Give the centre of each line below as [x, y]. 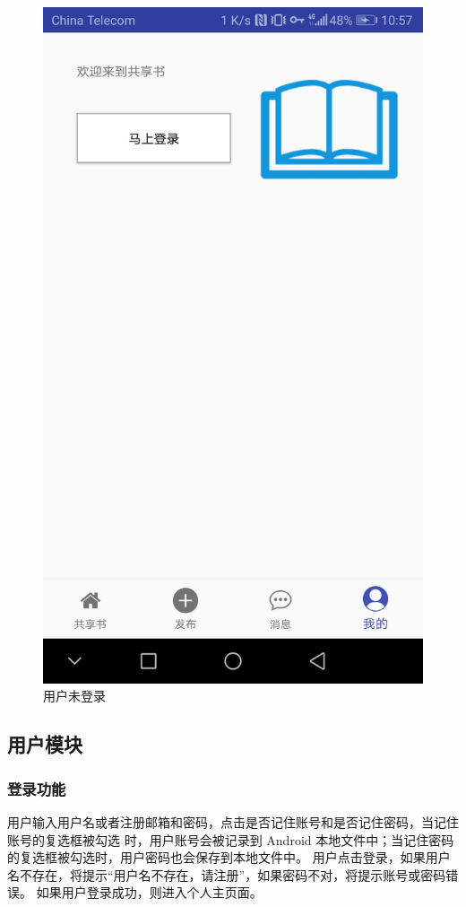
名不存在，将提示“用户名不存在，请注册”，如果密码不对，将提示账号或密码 [227, 874]
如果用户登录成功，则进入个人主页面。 [149, 892]
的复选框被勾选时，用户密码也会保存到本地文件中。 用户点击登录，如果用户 [229, 857]
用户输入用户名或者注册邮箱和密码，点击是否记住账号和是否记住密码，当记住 [233, 821]
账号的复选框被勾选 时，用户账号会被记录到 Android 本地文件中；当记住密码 [231, 839]
